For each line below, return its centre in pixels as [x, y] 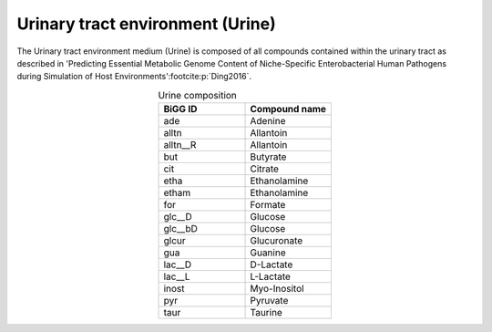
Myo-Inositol [277, 289]
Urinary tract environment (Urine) [147, 24]
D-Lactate [272, 265]
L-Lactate [271, 276]
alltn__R [180, 145]
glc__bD [180, 229]
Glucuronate [277, 241]
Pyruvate [269, 301]
